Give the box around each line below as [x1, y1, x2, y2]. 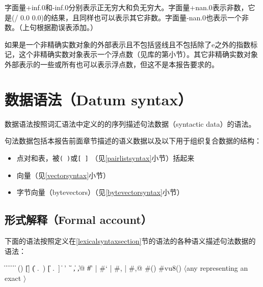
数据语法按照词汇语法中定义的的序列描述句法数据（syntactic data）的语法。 [5, 118, 256, 129]
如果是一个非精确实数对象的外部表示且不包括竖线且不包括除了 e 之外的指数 [5, 39, 251, 49]
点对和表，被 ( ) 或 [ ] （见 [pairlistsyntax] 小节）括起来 [16, 152, 195, 163]
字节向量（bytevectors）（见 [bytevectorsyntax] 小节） [16, 187, 184, 197]
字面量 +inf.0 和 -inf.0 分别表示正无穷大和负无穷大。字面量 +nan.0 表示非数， [5, 2, 248, 12]
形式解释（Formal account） [5, 212, 152, 227]
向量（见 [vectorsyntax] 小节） [16, 169, 111, 180]
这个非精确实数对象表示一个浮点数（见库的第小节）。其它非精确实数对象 [18, 49, 258, 60]
